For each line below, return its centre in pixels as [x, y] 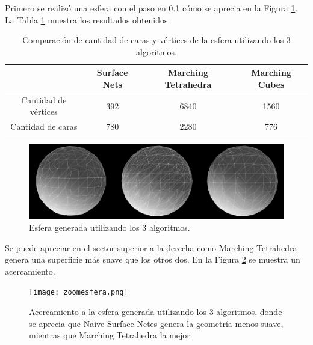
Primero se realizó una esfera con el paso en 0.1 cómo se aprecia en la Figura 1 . [151, 8]
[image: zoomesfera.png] [79, 292]
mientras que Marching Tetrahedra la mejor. [111, 335]
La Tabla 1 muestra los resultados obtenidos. [88, 20]
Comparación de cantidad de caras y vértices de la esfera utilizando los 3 [156, 40]
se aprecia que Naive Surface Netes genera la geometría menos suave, [156, 323]
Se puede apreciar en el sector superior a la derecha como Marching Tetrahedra [151, 247]
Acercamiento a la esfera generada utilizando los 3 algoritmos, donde [156, 312]
